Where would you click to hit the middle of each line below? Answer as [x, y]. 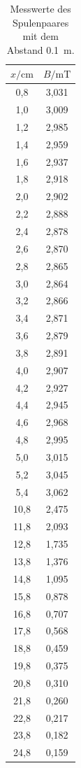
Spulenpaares [41, 22]
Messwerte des [40, 8]
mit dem [40, 36]
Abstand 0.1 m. [40, 49]
